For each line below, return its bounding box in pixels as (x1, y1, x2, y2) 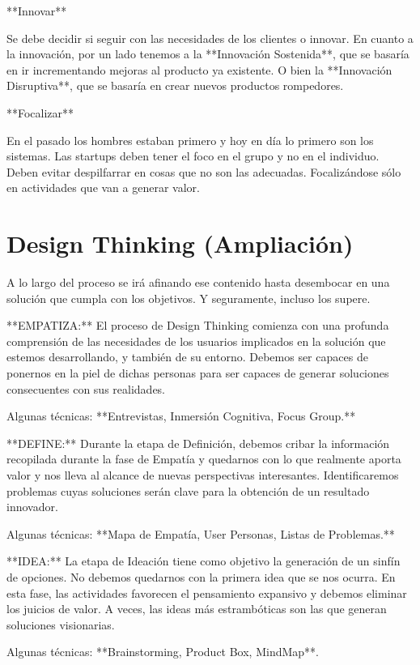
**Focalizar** (6, 104, 74, 121)
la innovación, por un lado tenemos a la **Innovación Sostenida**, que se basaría (6, 45, 409, 62)
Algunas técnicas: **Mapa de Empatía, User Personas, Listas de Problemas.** (6, 525, 395, 542)
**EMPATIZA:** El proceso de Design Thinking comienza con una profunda (6, 317, 389, 334)
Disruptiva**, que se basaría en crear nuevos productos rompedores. (6, 77, 344, 94)
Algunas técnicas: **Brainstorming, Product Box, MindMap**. (6, 643, 319, 660)
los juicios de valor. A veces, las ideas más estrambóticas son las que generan (6, 600, 387, 617)
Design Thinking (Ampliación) (6, 227, 354, 260)
